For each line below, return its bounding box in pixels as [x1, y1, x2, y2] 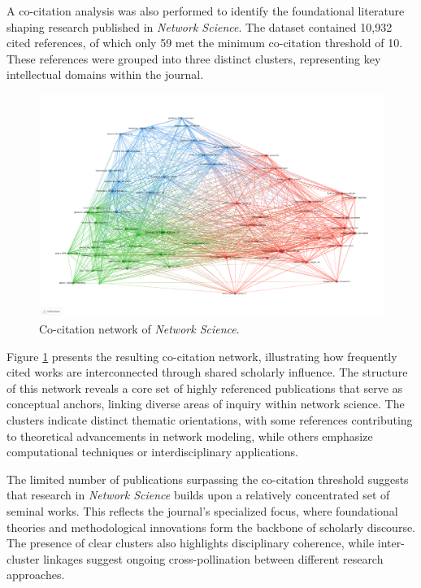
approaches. [7, 566, 65, 583]
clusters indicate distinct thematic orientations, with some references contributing [7, 412, 413, 429]
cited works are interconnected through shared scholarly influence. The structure [7, 364, 408, 381]
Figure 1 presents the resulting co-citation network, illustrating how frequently [7, 347, 397, 364]
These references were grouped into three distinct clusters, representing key [7, 50, 381, 67]
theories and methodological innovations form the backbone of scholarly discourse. [7, 518, 416, 535]
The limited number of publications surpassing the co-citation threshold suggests [7, 470, 409, 487]
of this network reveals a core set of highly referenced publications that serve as [7, 379, 403, 396]
